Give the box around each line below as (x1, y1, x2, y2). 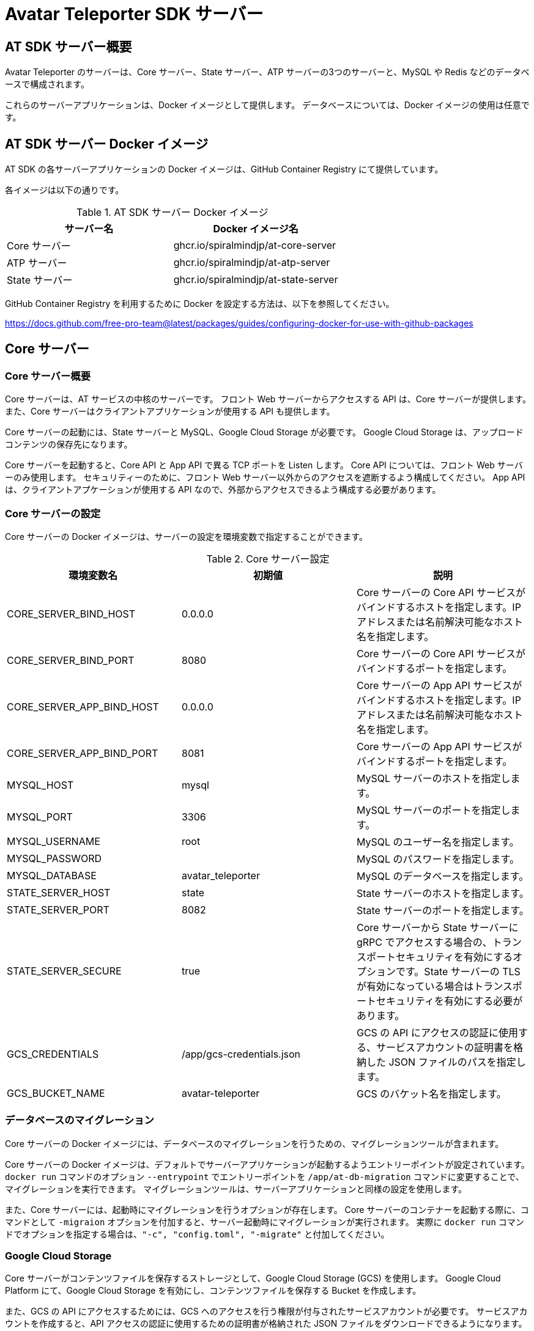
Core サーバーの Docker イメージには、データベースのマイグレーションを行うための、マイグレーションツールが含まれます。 (5, 1138, 504, 1149)
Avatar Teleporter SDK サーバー (5, 4, 264, 24)
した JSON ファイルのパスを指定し (366, 1055, 526, 1068)
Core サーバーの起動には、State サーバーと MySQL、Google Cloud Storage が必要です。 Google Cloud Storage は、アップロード (5, 427, 524, 438)
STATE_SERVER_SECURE (7, 964, 122, 977)
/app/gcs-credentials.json (181, 1047, 301, 1060)
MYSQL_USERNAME (7, 835, 100, 847)
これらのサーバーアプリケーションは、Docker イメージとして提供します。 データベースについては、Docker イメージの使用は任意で (5, 100, 530, 111)
